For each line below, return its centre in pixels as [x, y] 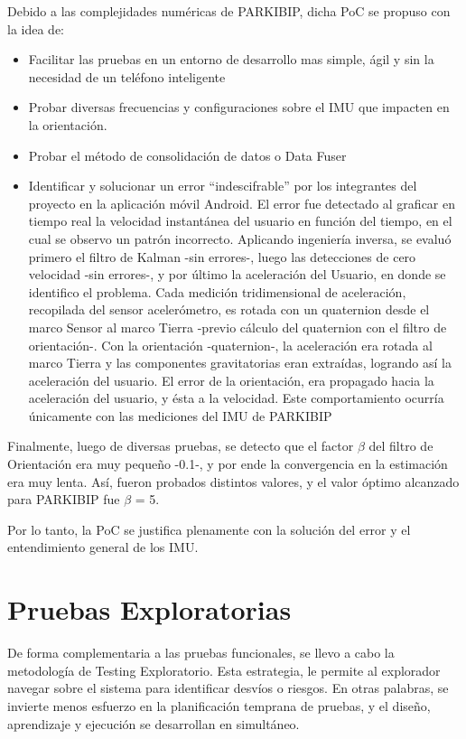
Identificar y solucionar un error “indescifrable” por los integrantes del [223, 186]
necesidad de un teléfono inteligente [127, 76]
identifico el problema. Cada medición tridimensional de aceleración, [217, 291]
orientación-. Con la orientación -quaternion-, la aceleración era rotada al [230, 345]
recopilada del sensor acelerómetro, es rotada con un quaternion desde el [229, 309]
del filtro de [401, 446]
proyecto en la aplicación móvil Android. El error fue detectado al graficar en [242, 203]
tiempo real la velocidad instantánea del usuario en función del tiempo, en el [240, 221]
